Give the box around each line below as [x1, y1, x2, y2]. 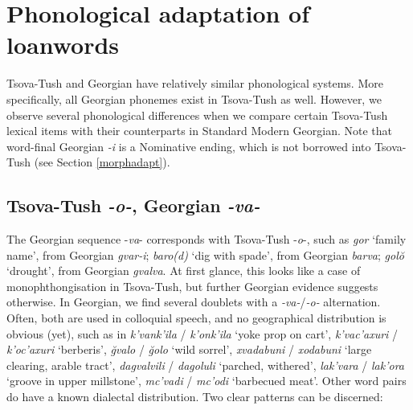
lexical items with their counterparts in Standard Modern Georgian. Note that [6, 122, 393, 139]
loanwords [6, 28, 120, 61]
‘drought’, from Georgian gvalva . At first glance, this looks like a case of [6, 262, 361, 279]
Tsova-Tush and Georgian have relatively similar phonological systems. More [6, 75, 383, 92]
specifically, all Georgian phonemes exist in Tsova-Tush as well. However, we [6, 90, 382, 107]
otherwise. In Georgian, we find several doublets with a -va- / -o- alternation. [6, 293, 381, 310]
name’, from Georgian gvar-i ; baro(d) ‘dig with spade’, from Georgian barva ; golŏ [6, 246, 404, 263]
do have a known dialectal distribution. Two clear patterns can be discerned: [6, 388, 383, 405]
